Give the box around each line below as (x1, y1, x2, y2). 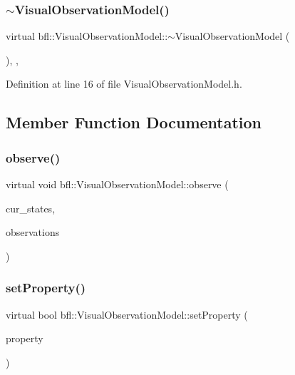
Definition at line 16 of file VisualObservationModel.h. (6, 76, 242, 91)
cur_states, (6, 200, 56, 215)
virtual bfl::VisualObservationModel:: (6, 29, 168, 43)
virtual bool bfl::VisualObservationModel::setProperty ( (6, 307, 248, 322)
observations (6, 225, 60, 240)
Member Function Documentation (6, 111, 262, 133)
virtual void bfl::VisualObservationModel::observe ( (6, 177, 229, 191)
